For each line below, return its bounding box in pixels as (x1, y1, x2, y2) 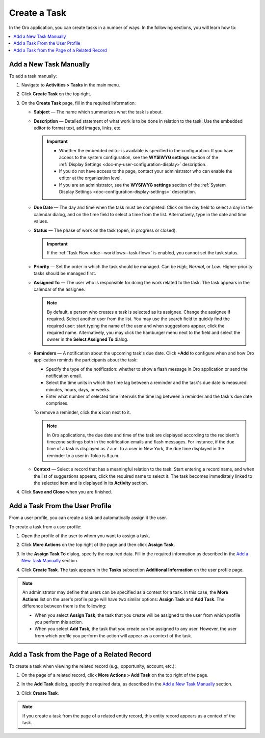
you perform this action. (34, 619, 83, 625)
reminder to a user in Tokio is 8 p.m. (47, 452, 120, 459)
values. (33, 219, 49, 224)
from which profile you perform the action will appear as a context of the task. (34, 632, 192, 638)
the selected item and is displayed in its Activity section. (33, 480, 148, 486)
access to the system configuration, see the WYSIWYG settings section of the (59, 155, 218, 161)
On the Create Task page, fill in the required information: (21, 100, 136, 106)
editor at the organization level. (59, 175, 122, 181)
